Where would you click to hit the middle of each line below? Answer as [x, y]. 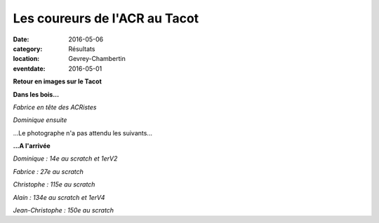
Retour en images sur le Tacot [57, 81]
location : [26, 59]
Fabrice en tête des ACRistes [55, 107]
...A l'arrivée [32, 146]
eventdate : [29, 68]
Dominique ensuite [40, 120]
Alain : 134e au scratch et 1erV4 [59, 197]
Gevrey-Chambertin [97, 59]
